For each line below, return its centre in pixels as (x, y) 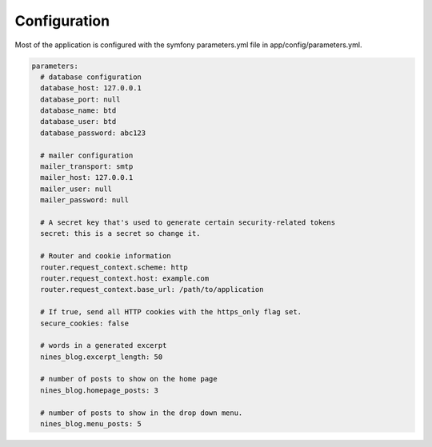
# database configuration (91, 77)
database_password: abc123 (93, 133)
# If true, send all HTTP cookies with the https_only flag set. (171, 312)
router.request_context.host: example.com (125, 278)
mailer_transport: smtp (87, 167)
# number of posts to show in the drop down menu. (142, 413)
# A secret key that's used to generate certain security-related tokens (188, 223)
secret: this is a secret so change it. (120, 233)
